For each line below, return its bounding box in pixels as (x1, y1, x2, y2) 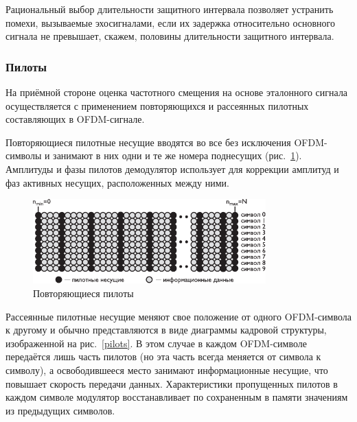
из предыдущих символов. (5, 403, 115, 417)
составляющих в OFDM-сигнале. (5, 112, 145, 126)
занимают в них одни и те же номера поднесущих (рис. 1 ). (53, 148, 302, 163)
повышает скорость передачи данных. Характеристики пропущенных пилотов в (5, 376, 338, 390)
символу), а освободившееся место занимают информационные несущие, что (5, 362, 328, 377)
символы (5, 148, 42, 163)
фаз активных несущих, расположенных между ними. (5, 175, 229, 189)
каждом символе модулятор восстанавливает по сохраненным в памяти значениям (5, 390, 348, 404)
